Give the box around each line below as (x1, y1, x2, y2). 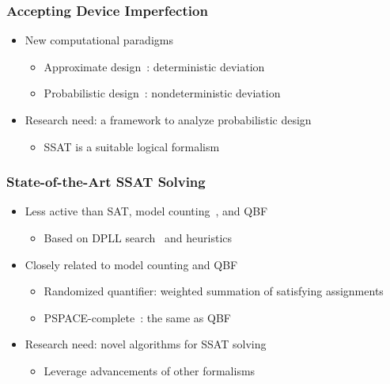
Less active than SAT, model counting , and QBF (25, 203, 268, 219)
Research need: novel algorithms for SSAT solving (25, 336, 267, 352)
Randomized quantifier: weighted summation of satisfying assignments (44, 283, 384, 299)
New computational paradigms (25, 32, 173, 48)
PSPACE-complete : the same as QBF (44, 309, 231, 325)
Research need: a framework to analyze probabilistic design (25, 112, 312, 127)
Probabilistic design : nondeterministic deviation (44, 85, 281, 101)
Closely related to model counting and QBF (25, 256, 238, 272)
